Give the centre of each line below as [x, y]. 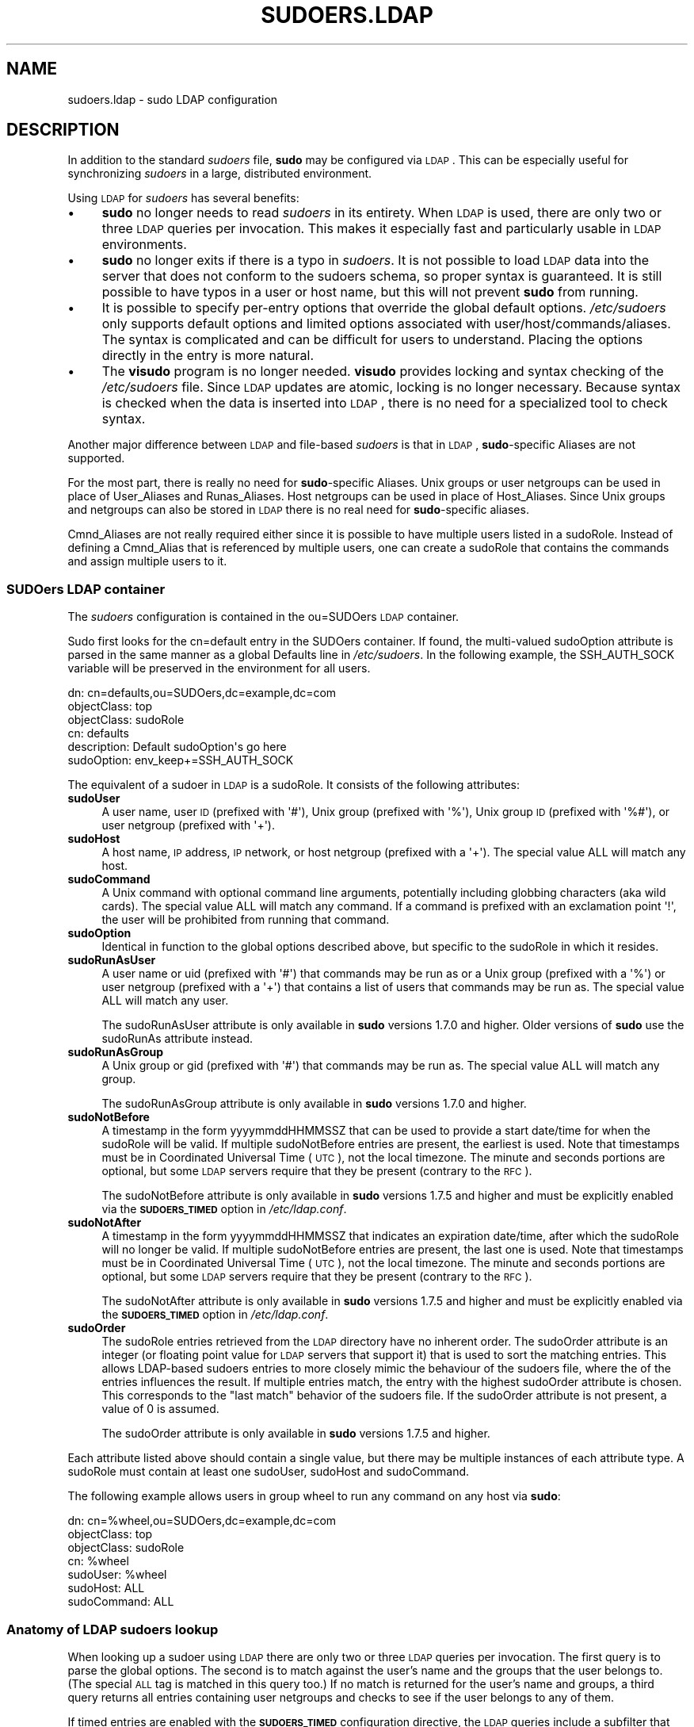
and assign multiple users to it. [147, 561]
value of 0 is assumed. [160, 1409]
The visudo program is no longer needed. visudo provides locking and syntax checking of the [383, 371]
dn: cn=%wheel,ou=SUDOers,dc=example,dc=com [202, 1521]
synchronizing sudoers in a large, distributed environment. [220, 174]
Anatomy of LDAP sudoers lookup [112, 1629]
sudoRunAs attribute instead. [177, 1039]
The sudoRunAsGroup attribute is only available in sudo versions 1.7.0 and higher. [314, 1104]
